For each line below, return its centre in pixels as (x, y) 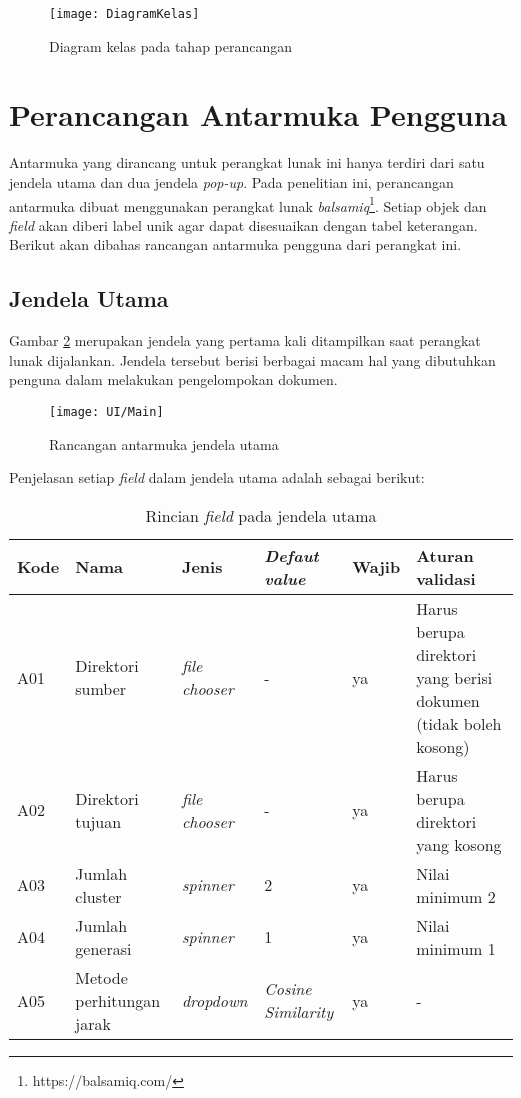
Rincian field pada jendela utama (261, 515)
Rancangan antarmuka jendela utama (164, 443)
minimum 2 (456, 896)
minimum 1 (456, 948)
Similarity (299, 1012)
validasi (446, 578)
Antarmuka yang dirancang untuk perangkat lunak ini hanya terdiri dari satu (247, 162)
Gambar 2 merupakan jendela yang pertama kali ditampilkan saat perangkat (245, 340)
